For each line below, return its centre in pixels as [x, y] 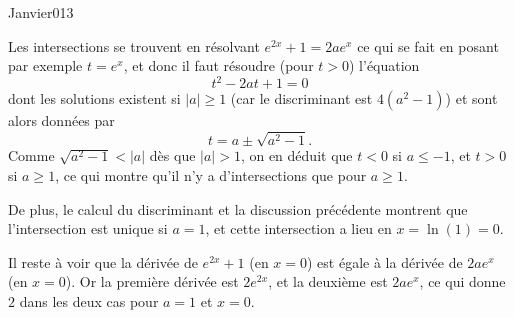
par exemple [45, 65]
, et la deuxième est [328, 281]
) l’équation [384, 65]
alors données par [61, 120]
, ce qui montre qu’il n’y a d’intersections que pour [211, 175]
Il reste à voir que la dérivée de [103, 261]
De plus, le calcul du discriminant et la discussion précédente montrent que [238, 208]
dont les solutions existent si [94, 98]
